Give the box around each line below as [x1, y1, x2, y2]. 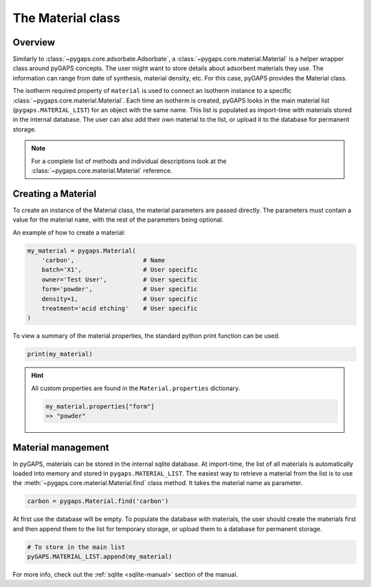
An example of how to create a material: [12, 228, 126, 237]
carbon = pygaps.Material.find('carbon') [27, 498, 169, 505]
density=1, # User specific [41, 295, 198, 303]
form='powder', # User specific [41, 286, 198, 293]
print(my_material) [27, 350, 93, 358]
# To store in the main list [27, 543, 126, 551]
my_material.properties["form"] [45, 403, 155, 410]
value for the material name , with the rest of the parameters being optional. [12, 215, 224, 224]
